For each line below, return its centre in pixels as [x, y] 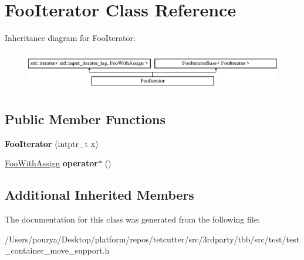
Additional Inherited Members [99, 195]
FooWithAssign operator [51, 163]
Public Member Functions [85, 119]
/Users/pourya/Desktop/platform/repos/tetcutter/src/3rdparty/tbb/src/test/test [152, 239]
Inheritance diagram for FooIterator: [70, 38]
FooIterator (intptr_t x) [52, 143]
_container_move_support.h [57, 250]
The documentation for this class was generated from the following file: [132, 219]
